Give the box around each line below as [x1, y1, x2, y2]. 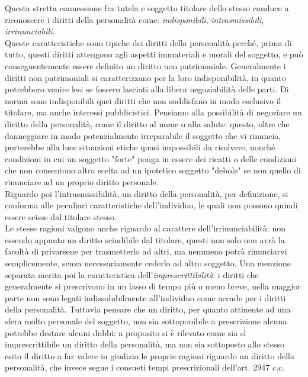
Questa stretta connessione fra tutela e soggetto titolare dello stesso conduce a [5, 2, 289, 14]
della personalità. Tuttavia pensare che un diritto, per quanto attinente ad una [5, 303, 291, 315]
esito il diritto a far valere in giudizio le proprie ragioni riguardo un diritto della [5, 349, 294, 362]
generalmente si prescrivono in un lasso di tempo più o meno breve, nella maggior [5, 280, 301, 292]
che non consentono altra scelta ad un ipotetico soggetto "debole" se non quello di [5, 164, 301, 176]
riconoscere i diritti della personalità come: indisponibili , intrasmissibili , [5, 13, 264, 25]
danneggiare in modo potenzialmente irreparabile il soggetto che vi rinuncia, [5, 129, 281, 141]
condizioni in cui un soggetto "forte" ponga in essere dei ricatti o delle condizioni [5, 152, 297, 165]
